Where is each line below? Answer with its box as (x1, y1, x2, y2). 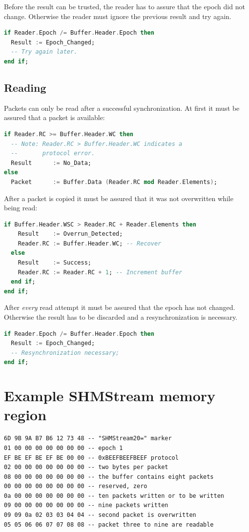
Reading (4, 80, 46, 95)
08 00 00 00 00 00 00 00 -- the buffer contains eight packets (4, 473, 214, 480)
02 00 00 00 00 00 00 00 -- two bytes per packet (4, 464, 168, 471)
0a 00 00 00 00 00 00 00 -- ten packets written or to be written (4, 492, 225, 499)
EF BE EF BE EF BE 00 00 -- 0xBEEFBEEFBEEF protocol (4, 454, 179, 461)
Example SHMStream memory (4, 386, 216, 406)
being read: (4, 203, 38, 213)
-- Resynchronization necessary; (11, 349, 120, 356)
